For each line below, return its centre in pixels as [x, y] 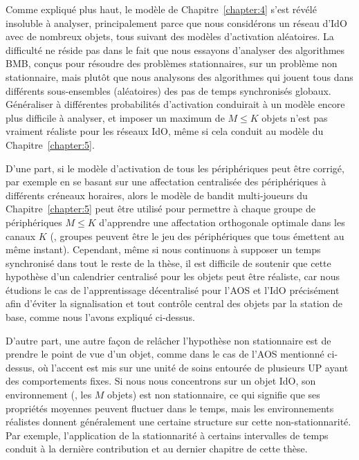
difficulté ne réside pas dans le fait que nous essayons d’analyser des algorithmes [175, 49]
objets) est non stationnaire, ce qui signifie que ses [214, 395]
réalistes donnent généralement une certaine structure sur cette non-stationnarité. [178, 422]
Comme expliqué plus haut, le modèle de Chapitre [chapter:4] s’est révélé [161, 9]
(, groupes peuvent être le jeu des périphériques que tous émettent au [197, 236]
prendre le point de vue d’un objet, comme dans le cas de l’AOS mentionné [165, 354]
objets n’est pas [295, 117]
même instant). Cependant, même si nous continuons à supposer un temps [163, 249]
